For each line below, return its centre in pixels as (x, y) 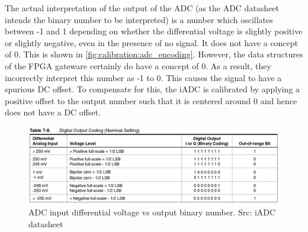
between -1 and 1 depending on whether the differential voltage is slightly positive (154, 31)
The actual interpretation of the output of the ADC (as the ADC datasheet (142, 8)
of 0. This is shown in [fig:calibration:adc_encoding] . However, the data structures (154, 54)
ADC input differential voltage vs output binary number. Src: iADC (152, 212)
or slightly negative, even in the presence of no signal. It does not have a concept (152, 42)
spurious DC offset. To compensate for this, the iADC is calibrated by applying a (152, 89)
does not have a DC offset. (53, 112)
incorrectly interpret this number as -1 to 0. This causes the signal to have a (143, 77)
